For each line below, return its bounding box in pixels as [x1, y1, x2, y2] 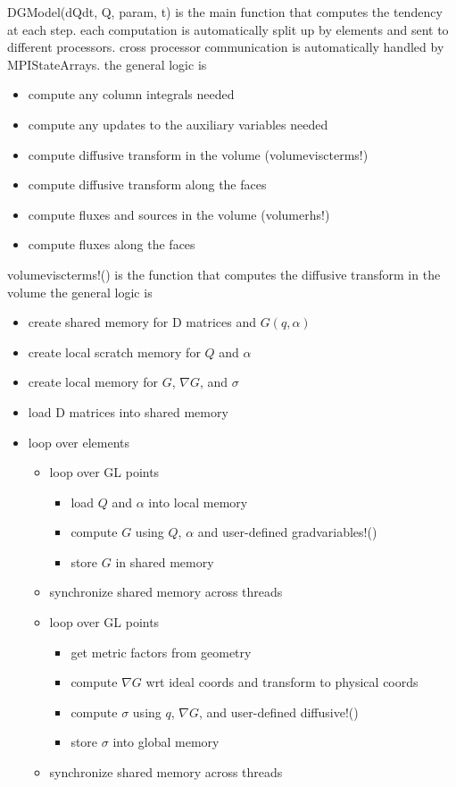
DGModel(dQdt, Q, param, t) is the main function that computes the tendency [7, 3, 443, 21]
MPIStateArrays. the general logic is [7, 54, 207, 73]
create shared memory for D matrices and [28, 313, 257, 331]
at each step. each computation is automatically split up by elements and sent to [7, 20, 449, 38]
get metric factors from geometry [70, 642, 252, 661]
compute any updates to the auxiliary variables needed [28, 114, 328, 133]
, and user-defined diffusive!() [198, 702, 359, 721]
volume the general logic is [7, 282, 153, 301]
